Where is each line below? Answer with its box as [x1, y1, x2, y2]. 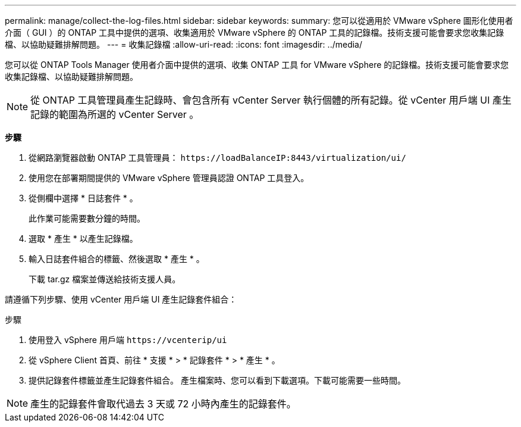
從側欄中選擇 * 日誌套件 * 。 [29, 193, 138, 203]
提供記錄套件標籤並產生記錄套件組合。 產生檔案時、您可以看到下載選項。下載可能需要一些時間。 [29, 375, 406, 385]
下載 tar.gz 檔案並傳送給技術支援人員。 [29, 274, 181, 284]
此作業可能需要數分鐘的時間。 [29, 213, 145, 223]
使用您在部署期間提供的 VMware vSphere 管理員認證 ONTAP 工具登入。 [29, 173, 309, 183]
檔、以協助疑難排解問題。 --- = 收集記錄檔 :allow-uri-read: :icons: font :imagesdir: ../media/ [5, 39, 363, 49]
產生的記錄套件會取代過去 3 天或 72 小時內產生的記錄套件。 [30, 398, 296, 410]
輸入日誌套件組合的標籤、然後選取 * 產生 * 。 [29, 254, 205, 264]
